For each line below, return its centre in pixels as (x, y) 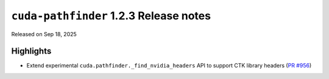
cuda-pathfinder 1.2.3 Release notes (111, 16)
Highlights (31, 51)
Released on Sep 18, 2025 (44, 34)
